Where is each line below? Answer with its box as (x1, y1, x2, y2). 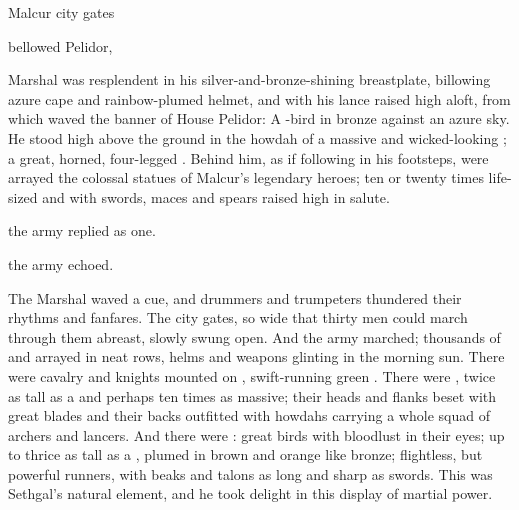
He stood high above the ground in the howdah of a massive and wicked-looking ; (8, 127, 507, 148)
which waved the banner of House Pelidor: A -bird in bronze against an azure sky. (8, 108, 510, 129)
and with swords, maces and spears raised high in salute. (42, 186, 390, 207)
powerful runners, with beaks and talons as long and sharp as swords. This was (8, 463, 493, 484)
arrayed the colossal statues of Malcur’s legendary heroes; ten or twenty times (8, 167, 484, 188)
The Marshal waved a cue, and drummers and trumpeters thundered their (8, 287, 462, 308)
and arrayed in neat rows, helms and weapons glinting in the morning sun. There (8, 346, 505, 367)
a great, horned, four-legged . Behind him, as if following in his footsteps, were (8, 147, 489, 168)
